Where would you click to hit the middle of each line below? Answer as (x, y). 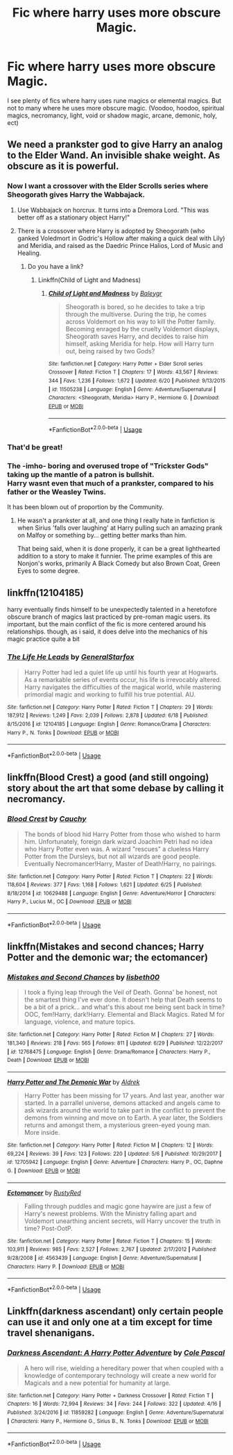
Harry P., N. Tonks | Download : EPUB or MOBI (63, 733)
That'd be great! (35, 447)
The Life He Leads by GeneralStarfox (71, 657)
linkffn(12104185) (46, 593)
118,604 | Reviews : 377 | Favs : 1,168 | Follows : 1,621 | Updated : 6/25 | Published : (105, 885)
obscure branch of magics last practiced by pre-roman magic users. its (109, 617)
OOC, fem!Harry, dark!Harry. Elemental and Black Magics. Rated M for (124, 1015)
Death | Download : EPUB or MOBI (48, 1061)
